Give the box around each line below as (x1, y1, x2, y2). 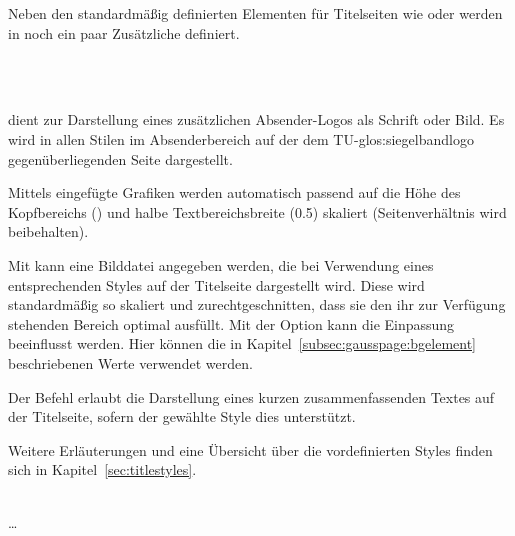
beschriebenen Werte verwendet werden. (8, 352, 253, 373)
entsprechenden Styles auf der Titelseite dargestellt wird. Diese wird (8, 274, 425, 295)
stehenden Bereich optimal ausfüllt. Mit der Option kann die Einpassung (8, 313, 455, 334)
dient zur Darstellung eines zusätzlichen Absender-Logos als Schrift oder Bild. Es (8, 109, 505, 130)
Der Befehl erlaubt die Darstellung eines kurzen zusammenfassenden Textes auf (8, 386, 495, 407)
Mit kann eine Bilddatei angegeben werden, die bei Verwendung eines (8, 254, 434, 275)
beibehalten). (8, 221, 89, 242)
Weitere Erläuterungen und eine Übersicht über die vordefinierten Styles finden (8, 439, 493, 460)
